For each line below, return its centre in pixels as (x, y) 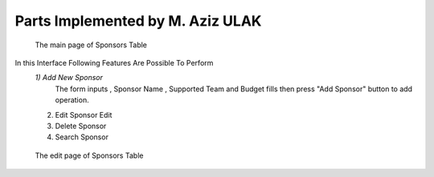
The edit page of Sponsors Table (89, 155)
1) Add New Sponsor (69, 78)
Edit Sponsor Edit (84, 115)
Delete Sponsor (81, 126)
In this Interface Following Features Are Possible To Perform (114, 62)
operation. (72, 100)
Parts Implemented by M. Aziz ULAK (138, 21)
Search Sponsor (82, 137)
